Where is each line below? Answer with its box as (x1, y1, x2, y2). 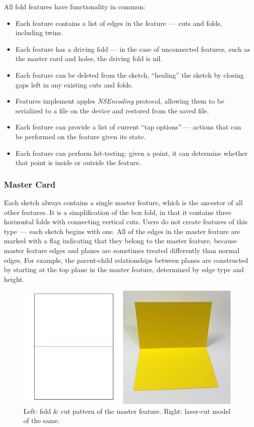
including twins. (15, 27, 63, 38)
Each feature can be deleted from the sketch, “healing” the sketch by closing (15, 69, 244, 80)
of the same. (23, 415, 60, 426)
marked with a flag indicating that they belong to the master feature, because (4, 235, 237, 246)
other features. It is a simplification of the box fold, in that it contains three (4, 207, 232, 217)
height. (4, 274, 24, 284)
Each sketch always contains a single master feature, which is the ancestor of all (4, 197, 243, 207)
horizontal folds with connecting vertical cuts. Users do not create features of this (4, 216, 248, 227)
